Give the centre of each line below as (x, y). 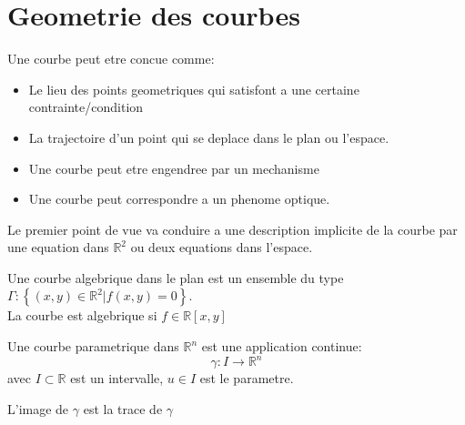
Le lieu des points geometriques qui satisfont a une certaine (194, 89)
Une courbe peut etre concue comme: (111, 59)
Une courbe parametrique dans (93, 346)
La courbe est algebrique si (82, 315)
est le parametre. (247, 378)
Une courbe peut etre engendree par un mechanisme (174, 168)
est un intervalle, (117, 378)
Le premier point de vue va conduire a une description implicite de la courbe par (232, 229)
